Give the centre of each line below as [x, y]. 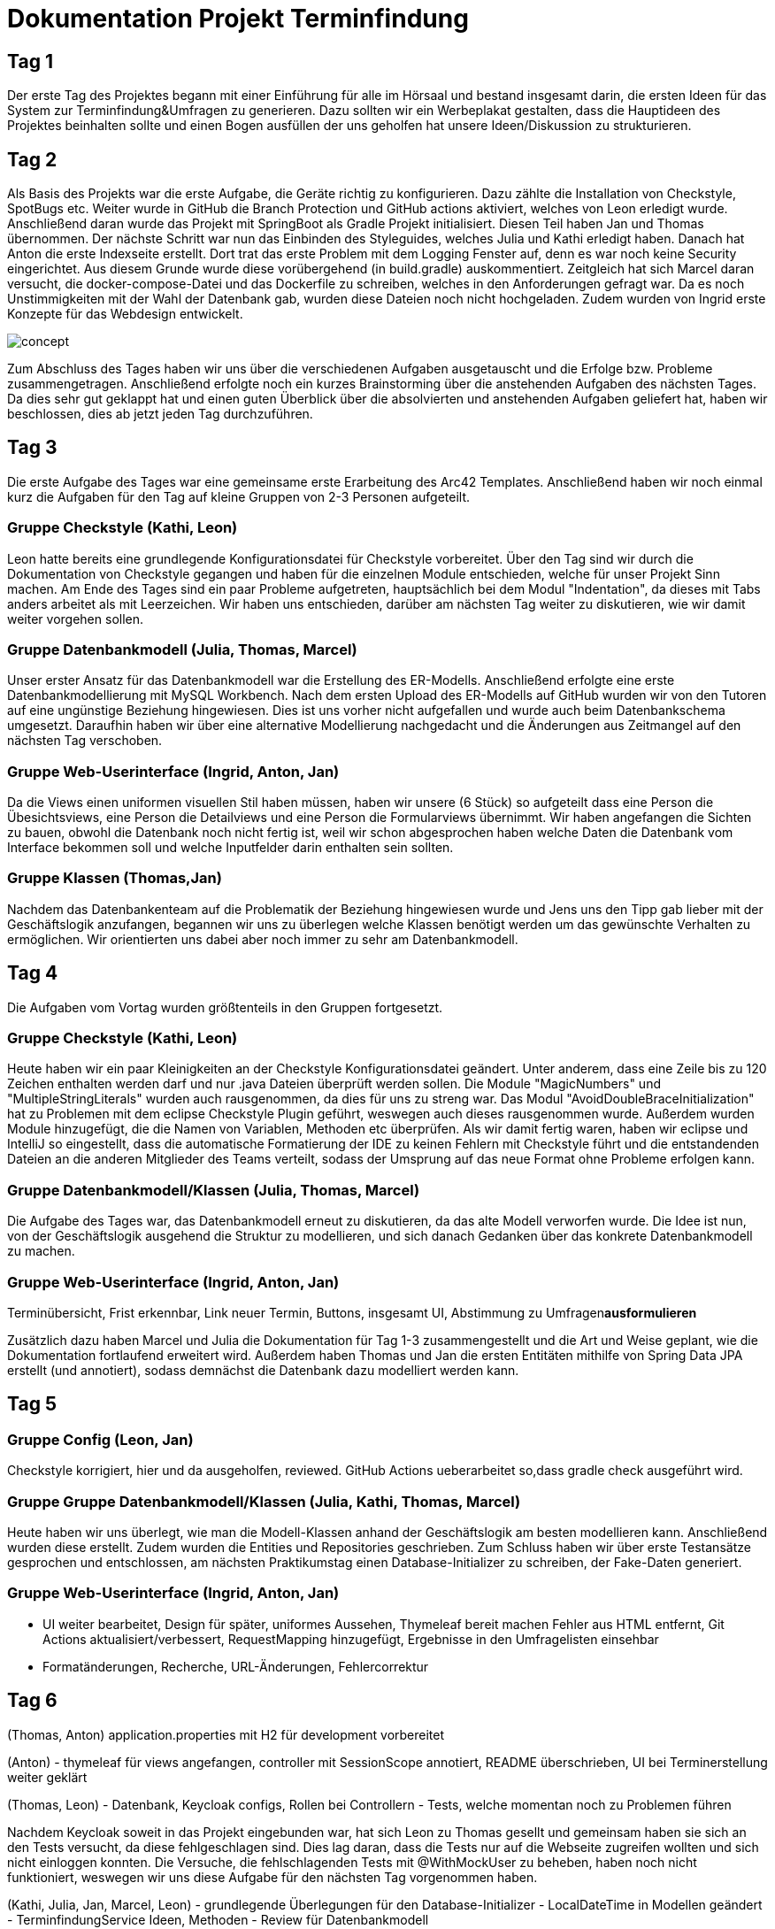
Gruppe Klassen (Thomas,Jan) [115, 878]
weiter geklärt [47, 1777]
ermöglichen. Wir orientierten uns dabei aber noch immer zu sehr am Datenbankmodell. [263, 939]
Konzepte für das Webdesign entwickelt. [125, 314]
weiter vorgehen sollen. [76, 619]
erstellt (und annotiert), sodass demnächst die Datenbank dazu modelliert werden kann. [263, 1370]
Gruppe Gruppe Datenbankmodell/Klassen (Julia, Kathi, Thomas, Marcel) [264, 1501]
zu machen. [41, 1251]
